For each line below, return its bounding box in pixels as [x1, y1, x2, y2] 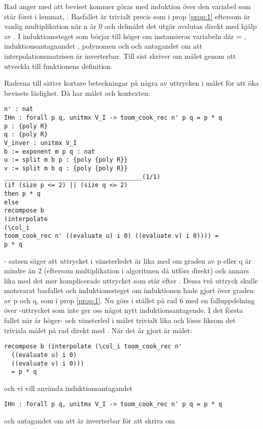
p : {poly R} [4, 122, 48, 130]
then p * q [4, 190, 41, 197]
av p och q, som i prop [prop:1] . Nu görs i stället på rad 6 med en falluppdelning [4, 295, 255, 305]
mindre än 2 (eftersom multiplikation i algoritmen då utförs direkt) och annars [4, 265, 249, 276]
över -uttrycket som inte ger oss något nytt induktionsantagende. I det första [4, 305, 243, 315]
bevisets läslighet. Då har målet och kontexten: [4, 87, 150, 98]
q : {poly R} [4, 131, 48, 138]
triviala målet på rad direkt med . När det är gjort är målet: [4, 325, 192, 335]
